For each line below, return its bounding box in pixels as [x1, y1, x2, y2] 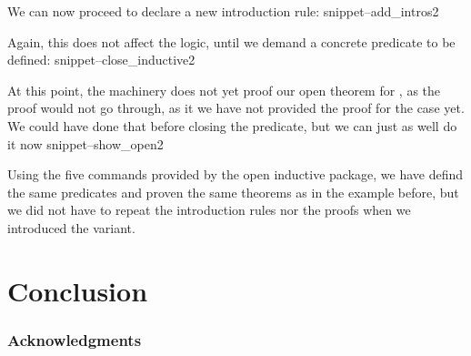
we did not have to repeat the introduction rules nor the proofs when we [7, 200, 411, 219]
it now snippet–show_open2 [7, 134, 164, 153]
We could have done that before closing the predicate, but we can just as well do [7, 116, 457, 135]
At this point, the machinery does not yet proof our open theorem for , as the [7, 80, 441, 99]
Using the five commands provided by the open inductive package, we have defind [7, 165, 464, 184]
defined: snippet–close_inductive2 [7, 50, 195, 69]
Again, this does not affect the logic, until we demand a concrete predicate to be [7, 32, 456, 51]
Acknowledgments [7, 328, 142, 351]
